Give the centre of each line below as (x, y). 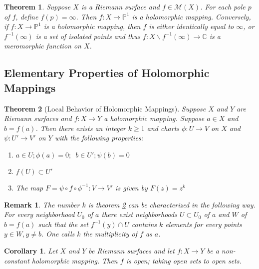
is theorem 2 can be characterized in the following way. (172, 204)
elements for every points (204, 224)
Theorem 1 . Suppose (37, 6)
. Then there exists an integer (81, 128)
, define (27, 16)
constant (17, 260)
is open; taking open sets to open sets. (184, 260)
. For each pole (223, 6)
